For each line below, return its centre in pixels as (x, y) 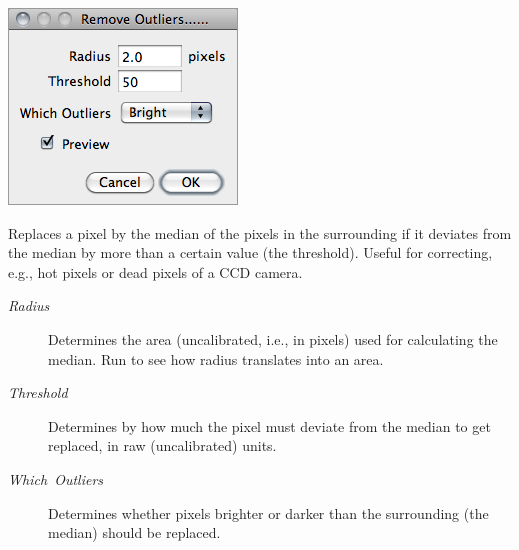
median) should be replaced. (134, 532)
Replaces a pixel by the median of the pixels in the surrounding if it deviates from (260, 232)
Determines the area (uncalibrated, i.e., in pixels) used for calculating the (273, 338)
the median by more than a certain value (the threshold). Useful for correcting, (250, 252)
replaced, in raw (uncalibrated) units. (162, 445)
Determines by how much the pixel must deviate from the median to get (269, 425)
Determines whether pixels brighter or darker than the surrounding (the (268, 512)
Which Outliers (56, 478)
